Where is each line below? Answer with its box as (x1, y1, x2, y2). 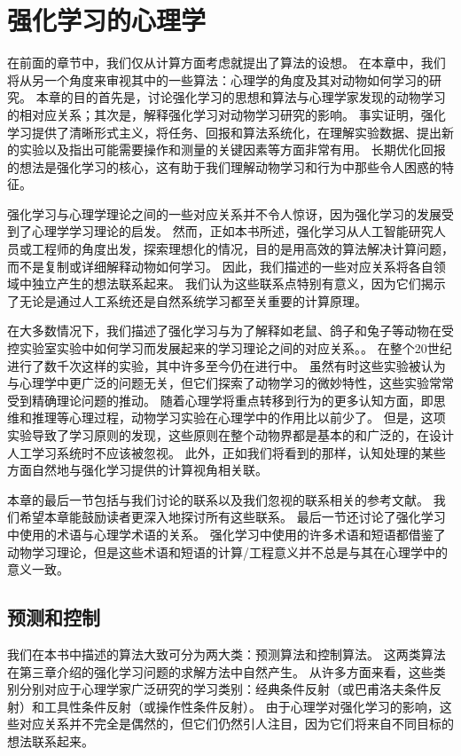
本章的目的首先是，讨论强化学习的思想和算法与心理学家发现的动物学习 (35, 88, 446, 106)
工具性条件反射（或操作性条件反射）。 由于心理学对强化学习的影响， (43, 697, 440, 715)
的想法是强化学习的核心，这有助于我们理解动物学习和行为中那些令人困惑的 (7, 157, 441, 176)
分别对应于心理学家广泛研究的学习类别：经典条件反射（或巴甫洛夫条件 (19, 680, 429, 698)
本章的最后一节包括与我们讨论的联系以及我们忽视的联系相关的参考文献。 (7, 490, 429, 508)
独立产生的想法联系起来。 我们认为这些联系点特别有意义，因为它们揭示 (31, 274, 446, 293)
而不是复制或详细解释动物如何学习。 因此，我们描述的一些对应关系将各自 (7, 256, 434, 275)
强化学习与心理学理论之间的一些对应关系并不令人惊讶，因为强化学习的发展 (7, 204, 441, 223)
